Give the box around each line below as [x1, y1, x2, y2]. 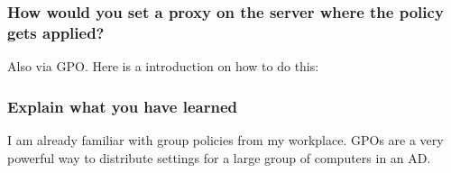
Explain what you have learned [7, 95, 237, 117]
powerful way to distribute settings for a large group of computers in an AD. [7, 148, 431, 167]
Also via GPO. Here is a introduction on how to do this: [7, 57, 319, 76]
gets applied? [7, 21, 105, 43]
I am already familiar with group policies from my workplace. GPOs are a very [7, 130, 444, 149]
